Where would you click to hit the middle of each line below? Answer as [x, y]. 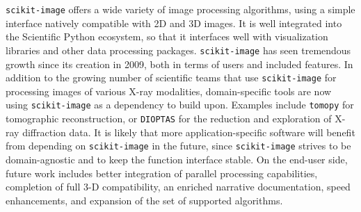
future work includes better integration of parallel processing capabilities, [162, 173]
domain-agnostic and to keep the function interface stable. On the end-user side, [177, 159]
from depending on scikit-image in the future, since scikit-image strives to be [178, 146]
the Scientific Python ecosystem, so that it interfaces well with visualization [167, 36]
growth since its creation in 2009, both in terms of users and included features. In [179, 64]
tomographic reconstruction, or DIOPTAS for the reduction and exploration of [169, 118]
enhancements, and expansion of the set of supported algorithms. [144, 200]
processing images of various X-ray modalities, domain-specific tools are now [169, 91]
